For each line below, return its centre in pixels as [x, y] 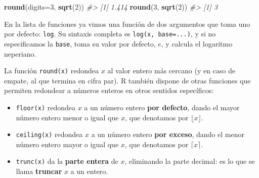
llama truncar [39, 171]
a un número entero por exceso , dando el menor [168, 134]
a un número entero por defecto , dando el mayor [162, 107]
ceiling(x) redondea [49, 134]
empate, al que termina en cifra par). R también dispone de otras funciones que [127, 80]
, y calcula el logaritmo [197, 43]
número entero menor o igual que [67, 117]
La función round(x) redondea [52, 71]
